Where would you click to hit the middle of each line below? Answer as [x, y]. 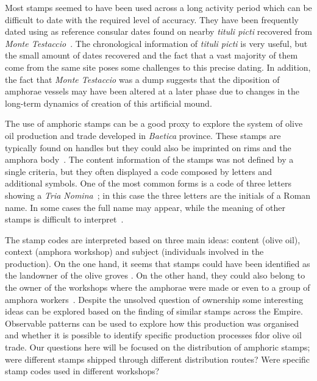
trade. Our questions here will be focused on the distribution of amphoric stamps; [158, 347]
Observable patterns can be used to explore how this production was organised [152, 323]
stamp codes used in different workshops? [82, 371]
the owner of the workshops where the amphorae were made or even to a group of [158, 287]
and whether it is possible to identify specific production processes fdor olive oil [153, 335]
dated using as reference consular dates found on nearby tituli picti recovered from [158, 31]
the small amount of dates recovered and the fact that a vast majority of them [151, 55]
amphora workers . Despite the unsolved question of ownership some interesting [154, 299]
